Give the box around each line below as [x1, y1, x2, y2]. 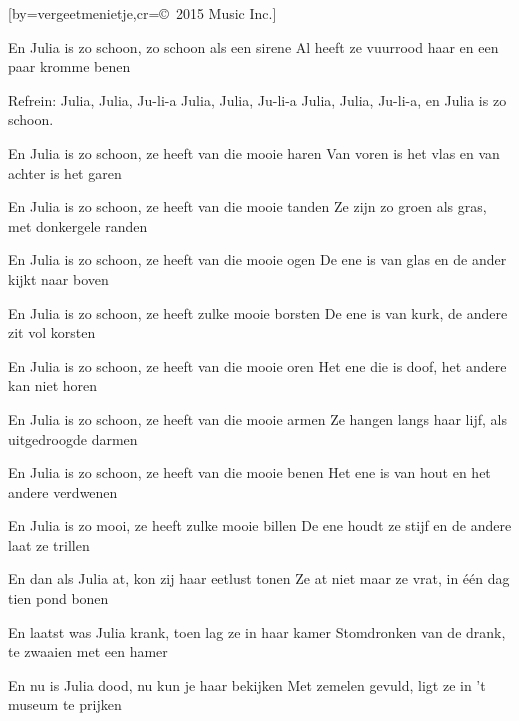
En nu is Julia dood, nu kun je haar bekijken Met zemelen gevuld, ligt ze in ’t [8, 674, 486, 695]
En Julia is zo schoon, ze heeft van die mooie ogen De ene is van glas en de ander [8, 249, 507, 270]
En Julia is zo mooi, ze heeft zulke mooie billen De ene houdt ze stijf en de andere [8, 515, 512, 536]
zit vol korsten [8, 322, 96, 343]
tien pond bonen [8, 588, 109, 609]
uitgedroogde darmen [8, 428, 138, 449]
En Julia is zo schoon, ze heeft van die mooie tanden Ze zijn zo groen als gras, [8, 196, 487, 217]
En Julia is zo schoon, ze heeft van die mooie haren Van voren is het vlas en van [8, 142, 500, 163]
